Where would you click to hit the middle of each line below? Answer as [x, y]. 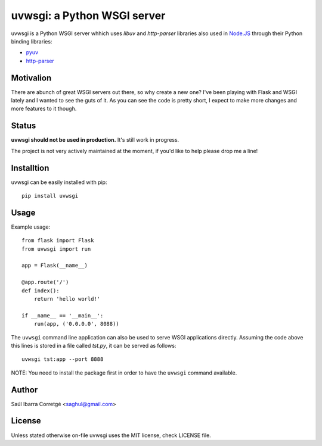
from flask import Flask [58, 241]
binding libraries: [32, 41]
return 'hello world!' [67, 299]
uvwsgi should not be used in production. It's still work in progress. [95, 140]
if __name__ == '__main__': [63, 315]
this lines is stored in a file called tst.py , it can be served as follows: [94, 345]
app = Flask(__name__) [55, 266]
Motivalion [31, 78]
